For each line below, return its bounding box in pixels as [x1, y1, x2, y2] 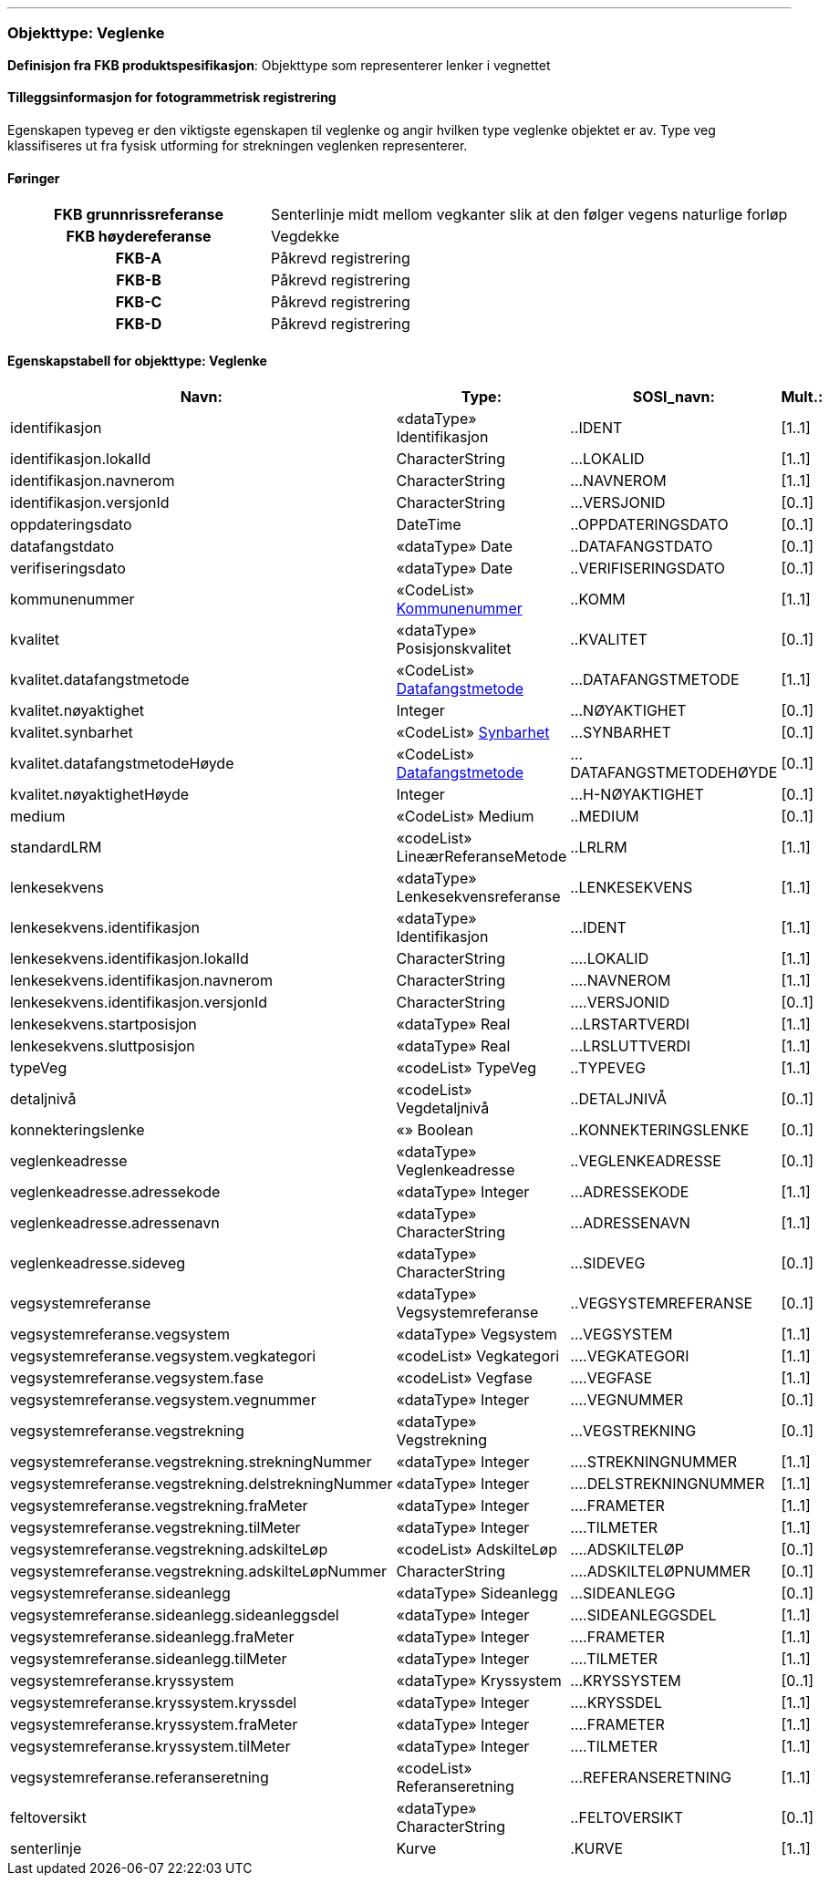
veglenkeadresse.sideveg [10, 1254, 186, 1273]
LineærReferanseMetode [396, 847, 567, 866]
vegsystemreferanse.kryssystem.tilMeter [10, 1737, 291, 1756]
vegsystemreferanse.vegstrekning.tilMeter [10, 1518, 301, 1537]
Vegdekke [271, 227, 340, 246]
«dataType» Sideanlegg [396, 1584, 558, 1603]
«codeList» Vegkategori [396, 1347, 560, 1366]
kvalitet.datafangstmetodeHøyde [10, 754, 234, 773]
